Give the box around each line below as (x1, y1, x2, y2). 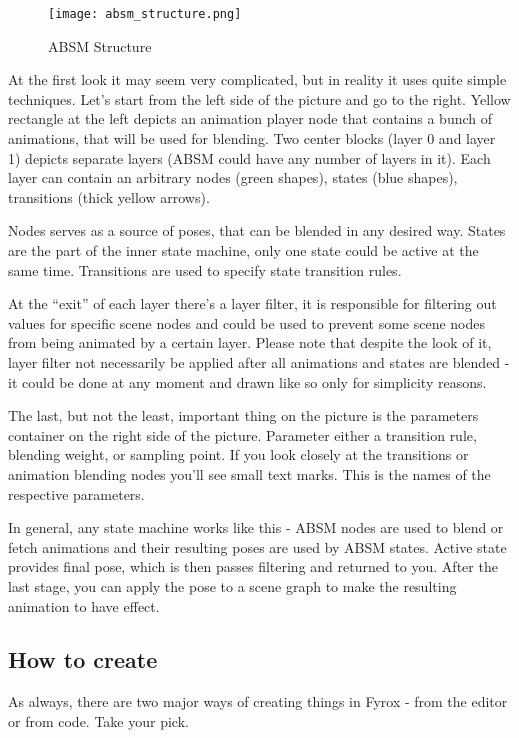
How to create (8, 644, 158, 675)
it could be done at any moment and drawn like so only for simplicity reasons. (8, 371, 487, 392)
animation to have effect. (8, 595, 160, 616)
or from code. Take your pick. (8, 710, 189, 731)
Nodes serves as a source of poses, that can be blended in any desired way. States (8, 220, 506, 241)
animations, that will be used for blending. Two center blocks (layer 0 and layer (8, 128, 496, 149)
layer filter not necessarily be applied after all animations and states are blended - (8, 351, 510, 372)
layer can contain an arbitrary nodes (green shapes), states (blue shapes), (8, 167, 458, 188)
